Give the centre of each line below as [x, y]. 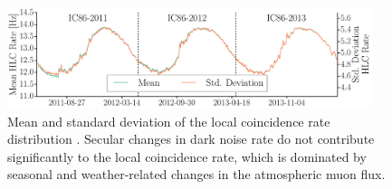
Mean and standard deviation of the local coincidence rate [169, 121]
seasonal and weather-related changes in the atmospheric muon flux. [196, 174]
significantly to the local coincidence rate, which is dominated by [187, 156]
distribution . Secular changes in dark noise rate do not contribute [191, 139]
